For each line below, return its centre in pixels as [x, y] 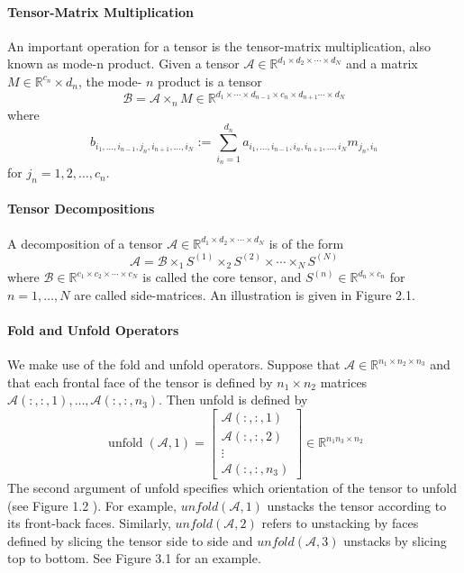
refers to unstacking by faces [340, 523]
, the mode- [110, 81]
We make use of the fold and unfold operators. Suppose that [174, 364]
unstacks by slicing [395, 540]
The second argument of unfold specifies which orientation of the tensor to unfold [232, 488]
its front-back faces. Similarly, [89, 523]
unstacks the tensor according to [357, 505]
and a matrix [382, 64]
